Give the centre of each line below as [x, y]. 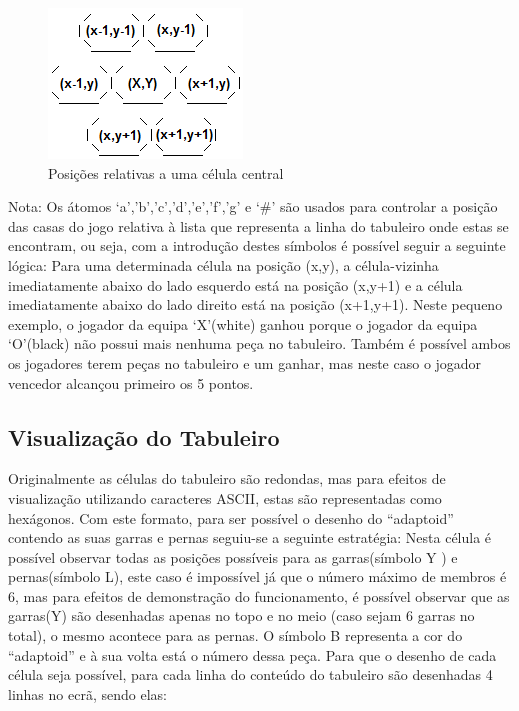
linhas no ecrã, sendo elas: [87, 693]
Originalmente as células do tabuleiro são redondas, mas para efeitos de [227, 478]
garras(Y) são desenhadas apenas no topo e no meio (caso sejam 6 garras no [241, 615]
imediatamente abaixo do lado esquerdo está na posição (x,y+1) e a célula [235, 284]
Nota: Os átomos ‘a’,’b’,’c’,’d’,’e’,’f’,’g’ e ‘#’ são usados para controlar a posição [253, 206]
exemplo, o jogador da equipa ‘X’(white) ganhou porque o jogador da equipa [243, 323]
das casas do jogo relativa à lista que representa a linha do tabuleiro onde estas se [258, 225]
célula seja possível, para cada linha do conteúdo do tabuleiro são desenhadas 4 [250, 674]
